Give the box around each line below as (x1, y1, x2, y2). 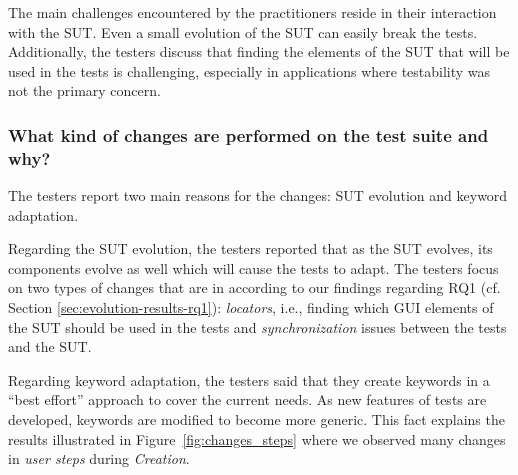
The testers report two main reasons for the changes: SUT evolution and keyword (8, 185, 508, 206)
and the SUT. (8, 336, 92, 357)
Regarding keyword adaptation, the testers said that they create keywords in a (8, 369, 490, 390)
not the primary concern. (8, 80, 161, 101)
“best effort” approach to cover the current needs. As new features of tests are (8, 389, 487, 410)
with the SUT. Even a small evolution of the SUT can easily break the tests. (8, 21, 478, 42)
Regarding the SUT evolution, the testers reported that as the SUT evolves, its (8, 238, 493, 259)
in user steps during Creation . (8, 448, 190, 469)
